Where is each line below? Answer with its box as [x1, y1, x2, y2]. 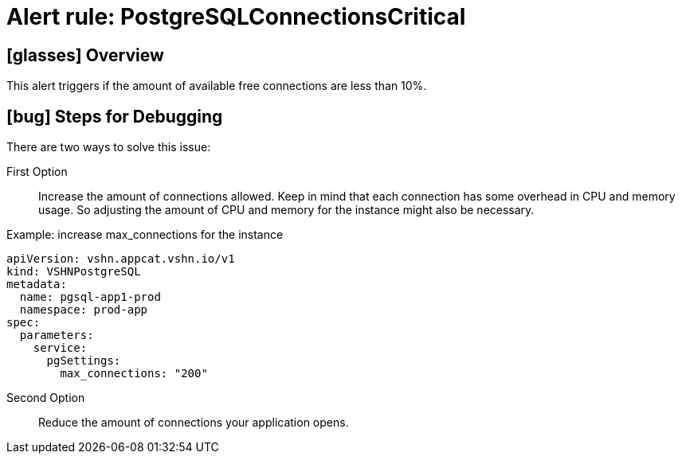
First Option [6, 165, 68, 179]
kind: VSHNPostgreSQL [6, 265, 141, 279]
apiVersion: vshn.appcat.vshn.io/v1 [6, 252, 235, 266]
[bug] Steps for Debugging [6, 106, 223, 127]
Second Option [6, 391, 85, 405]
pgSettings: [46, 354, 121, 368]
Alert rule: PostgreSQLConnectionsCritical [6, 3, 466, 30]
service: [33, 341, 88, 355]
